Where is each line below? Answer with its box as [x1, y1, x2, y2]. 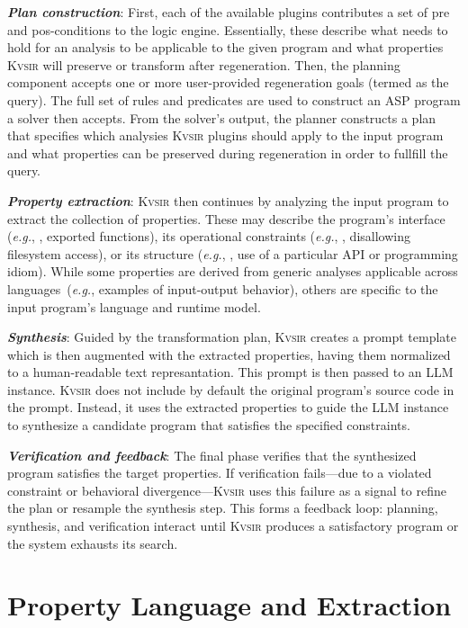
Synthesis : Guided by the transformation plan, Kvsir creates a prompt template [7, 327, 457, 346]
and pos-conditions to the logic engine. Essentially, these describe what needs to [7, 20, 448, 39]
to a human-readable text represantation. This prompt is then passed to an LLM [7, 363, 454, 381]
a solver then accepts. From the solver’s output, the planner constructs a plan [7, 108, 436, 127]
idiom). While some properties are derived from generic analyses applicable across [7, 262, 458, 281]
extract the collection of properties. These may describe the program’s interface [7, 209, 445, 228]
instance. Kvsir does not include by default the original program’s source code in [7, 380, 454, 399]
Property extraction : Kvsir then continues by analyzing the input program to [7, 191, 449, 210]
